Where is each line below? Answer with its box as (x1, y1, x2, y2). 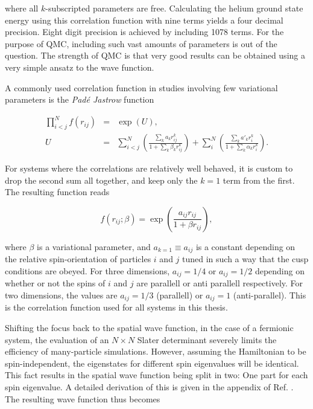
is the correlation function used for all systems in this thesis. (5, 301, 228, 314)
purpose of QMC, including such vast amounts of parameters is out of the (5, 37, 277, 50)
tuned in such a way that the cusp (182, 253, 309, 265)
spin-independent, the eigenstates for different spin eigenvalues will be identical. (5, 356, 299, 369)
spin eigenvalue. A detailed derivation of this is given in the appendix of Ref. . (5, 381, 294, 393)
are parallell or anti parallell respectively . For (136, 277, 303, 289)
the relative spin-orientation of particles (5, 253, 151, 265)
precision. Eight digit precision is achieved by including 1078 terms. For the (5, 25, 284, 38)
